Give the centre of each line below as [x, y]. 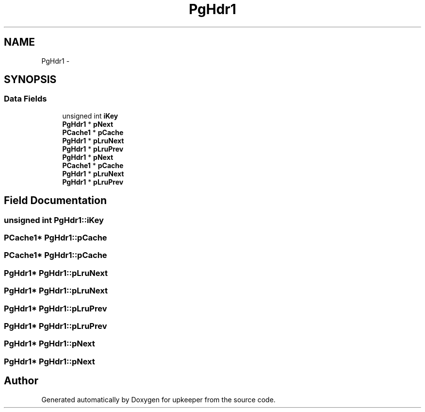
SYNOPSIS [30, 80]
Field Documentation [55, 201]
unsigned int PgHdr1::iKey [54, 220]
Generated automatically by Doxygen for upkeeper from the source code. [158, 399]
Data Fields [25, 99]
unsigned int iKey [90, 116]
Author [21, 381]
